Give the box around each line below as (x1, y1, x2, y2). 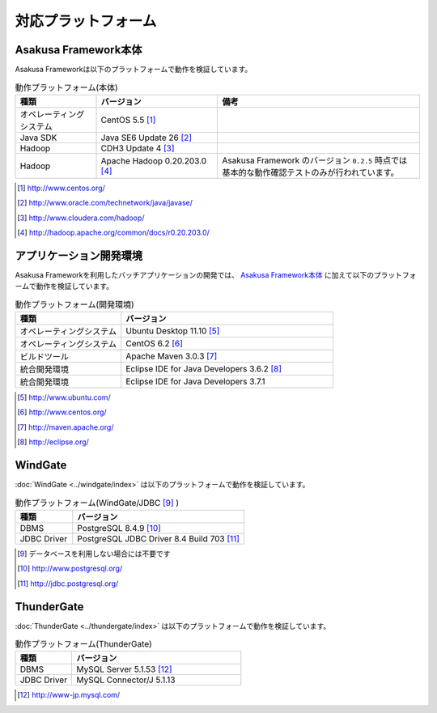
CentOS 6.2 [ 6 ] (125, 338, 184, 350)
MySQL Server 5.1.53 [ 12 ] (76, 664, 173, 675)
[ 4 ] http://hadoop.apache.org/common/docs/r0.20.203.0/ (17, 227, 210, 237)
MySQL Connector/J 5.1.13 (76, 674, 176, 685)
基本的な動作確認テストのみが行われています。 (222, 167, 400, 178)
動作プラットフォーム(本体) (15, 82, 119, 93)
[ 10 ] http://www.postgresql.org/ (17, 563, 123, 574)
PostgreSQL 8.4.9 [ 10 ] (77, 522, 162, 533)
